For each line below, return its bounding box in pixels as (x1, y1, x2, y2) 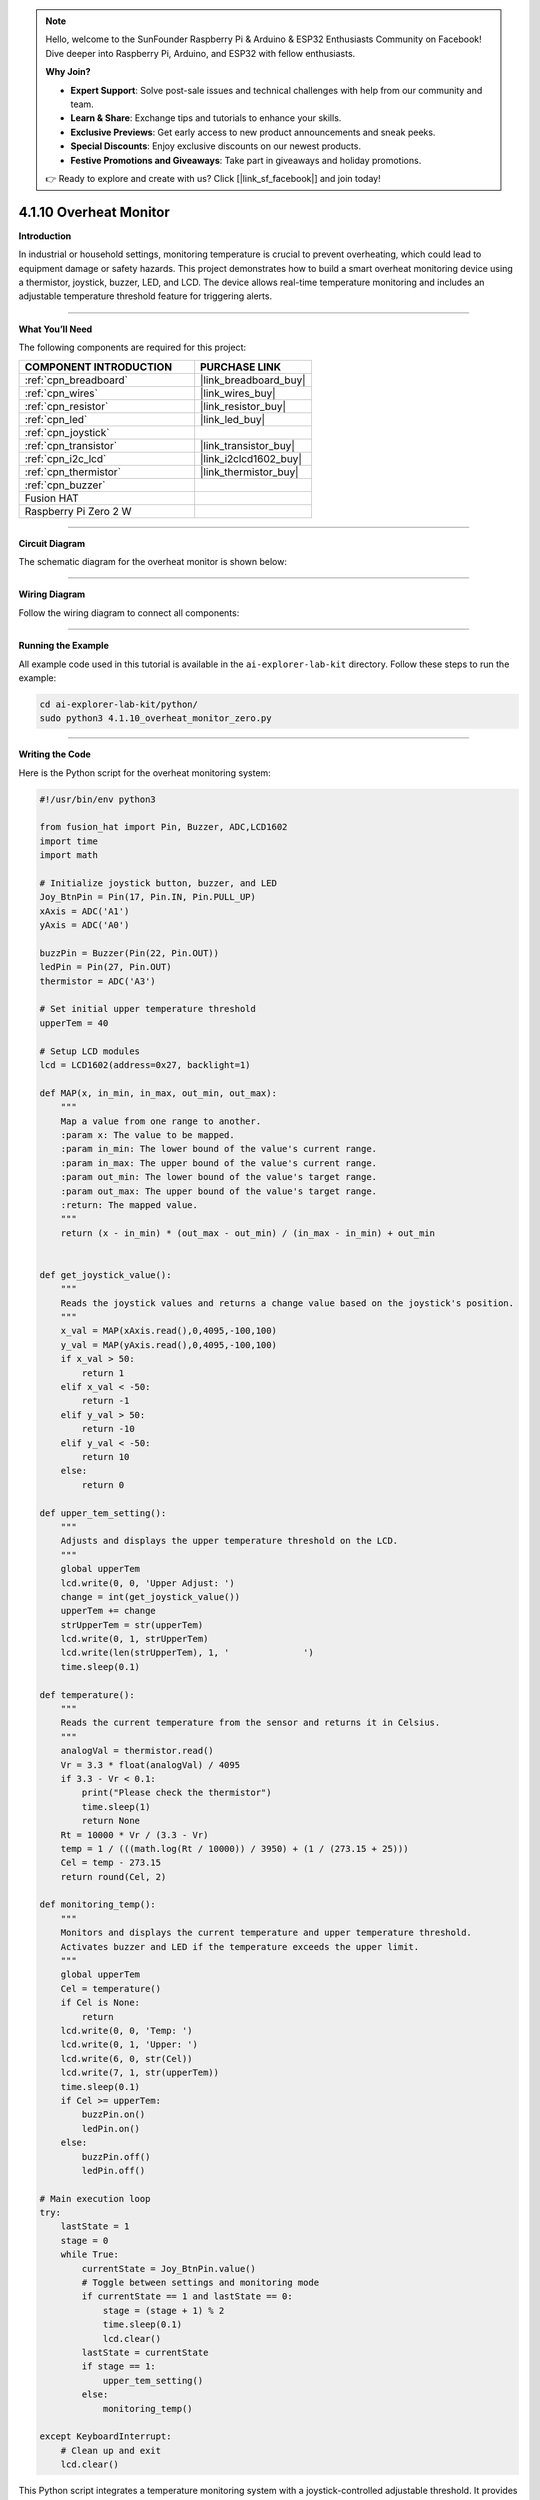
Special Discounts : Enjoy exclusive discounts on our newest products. (70, 140, 362, 152)
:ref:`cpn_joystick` (24, 425, 110, 439)
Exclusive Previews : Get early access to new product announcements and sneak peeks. (70, 126, 436, 138)
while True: (60, 2249, 120, 2260)
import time (39, 835, 99, 847)
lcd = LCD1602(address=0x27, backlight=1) (39, 1060, 251, 1071)
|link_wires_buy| (200, 386, 276, 400)
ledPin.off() (81, 2165, 146, 2176)
